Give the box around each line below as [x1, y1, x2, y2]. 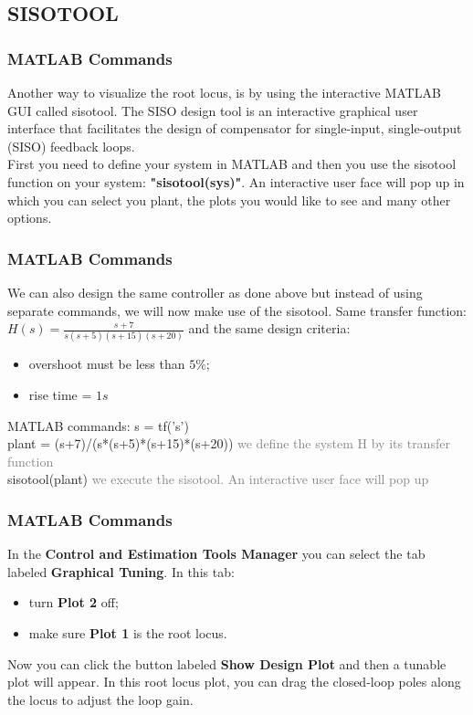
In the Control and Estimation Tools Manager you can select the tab [7, 544, 426, 563]
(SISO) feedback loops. [7, 136, 135, 155]
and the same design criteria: [188, 319, 351, 338]
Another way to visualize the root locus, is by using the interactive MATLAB [7, 83, 441, 101]
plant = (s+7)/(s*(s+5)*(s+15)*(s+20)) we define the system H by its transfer [7, 434, 450, 453]
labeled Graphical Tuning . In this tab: [7, 562, 235, 581]
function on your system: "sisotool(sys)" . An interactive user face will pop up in [7, 172, 465, 191]
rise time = [28, 385, 92, 405]
